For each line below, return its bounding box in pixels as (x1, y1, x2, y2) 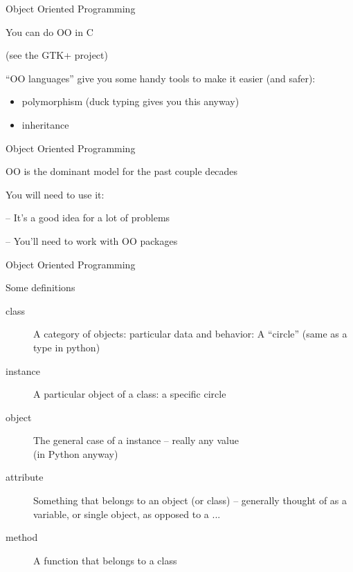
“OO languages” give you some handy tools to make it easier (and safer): (6, 71, 316, 85)
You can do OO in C (6, 24, 93, 39)
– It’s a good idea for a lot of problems (6, 210, 170, 225)
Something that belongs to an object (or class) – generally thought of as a (33, 493, 347, 508)
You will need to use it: (6, 187, 105, 201)
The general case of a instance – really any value (33, 433, 239, 448)
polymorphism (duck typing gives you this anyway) (21, 94, 239, 109)
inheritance (21, 117, 69, 131)
